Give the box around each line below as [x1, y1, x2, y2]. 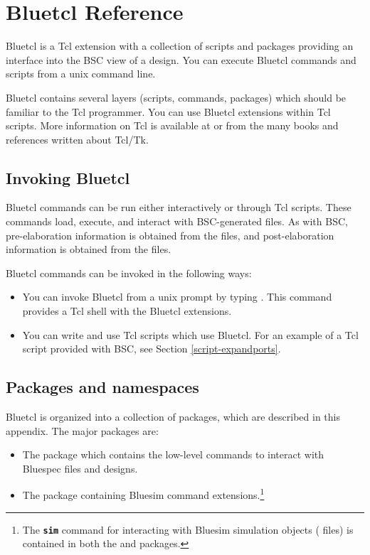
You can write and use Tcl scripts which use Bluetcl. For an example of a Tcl [22, 327, 359, 342]
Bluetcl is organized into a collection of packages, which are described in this [6, 409, 340, 424]
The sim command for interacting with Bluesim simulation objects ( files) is [22, 522, 354, 537]
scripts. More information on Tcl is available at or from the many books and [6, 118, 339, 133]
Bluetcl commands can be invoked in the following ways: [6, 265, 252, 280]
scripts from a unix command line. [6, 66, 156, 81]
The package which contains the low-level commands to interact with [22, 447, 324, 462]
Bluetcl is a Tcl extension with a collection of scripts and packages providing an [6, 38, 354, 53]
